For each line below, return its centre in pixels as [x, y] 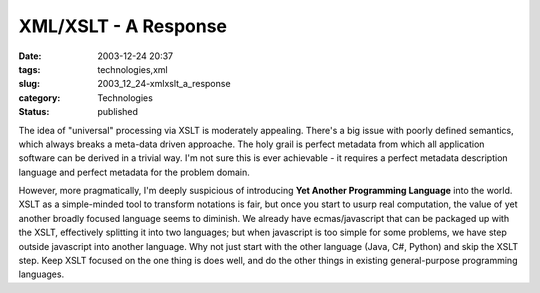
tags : [29, 69]
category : [39, 97]
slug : [29, 84]
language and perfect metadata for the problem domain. [134, 172]
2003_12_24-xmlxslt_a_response [164, 84]
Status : [34, 112]
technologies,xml [133, 69]
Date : [30, 56]
